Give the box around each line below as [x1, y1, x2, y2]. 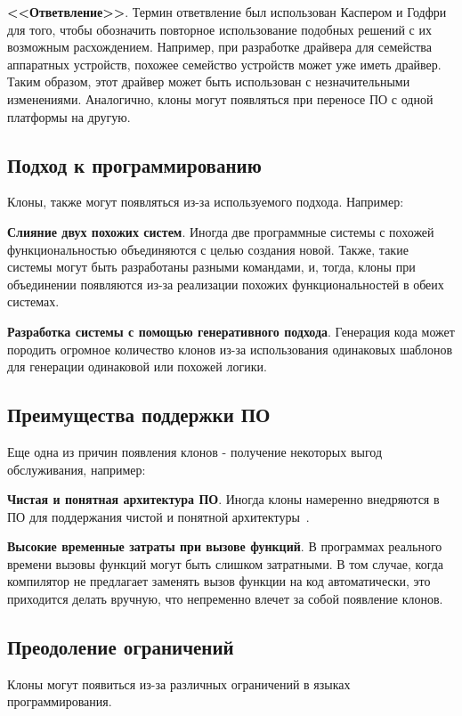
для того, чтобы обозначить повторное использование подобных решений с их [7, 20, 432, 38]
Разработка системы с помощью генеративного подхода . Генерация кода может [7, 321, 455, 340]
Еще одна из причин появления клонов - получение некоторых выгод [7, 442, 383, 460]
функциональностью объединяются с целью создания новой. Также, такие [7, 240, 409, 258]
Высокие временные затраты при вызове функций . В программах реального [7, 537, 442, 556]
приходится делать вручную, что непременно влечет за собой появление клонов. [7, 590, 443, 608]
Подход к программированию [7, 151, 262, 178]
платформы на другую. [7, 107, 131, 126]
